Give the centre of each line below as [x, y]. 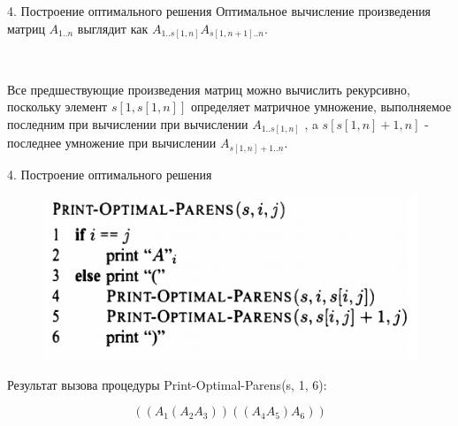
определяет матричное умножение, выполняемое [321, 106]
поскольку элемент [57, 106]
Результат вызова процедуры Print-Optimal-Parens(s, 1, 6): [167, 384]
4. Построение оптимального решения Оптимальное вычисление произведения [219, 11]
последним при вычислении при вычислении [128, 123]
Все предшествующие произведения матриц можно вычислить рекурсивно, [209, 89]
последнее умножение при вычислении [112, 143]
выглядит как [113, 28]
